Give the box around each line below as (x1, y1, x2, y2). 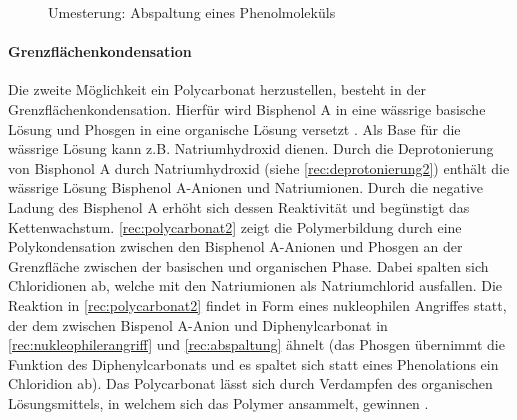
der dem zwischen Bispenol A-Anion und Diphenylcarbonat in (8, 314, 388, 335)
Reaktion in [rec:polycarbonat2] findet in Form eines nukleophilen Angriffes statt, (8, 294, 507, 315)
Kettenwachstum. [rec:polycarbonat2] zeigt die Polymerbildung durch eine (8, 216, 462, 237)
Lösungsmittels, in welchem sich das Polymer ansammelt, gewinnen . (8, 392, 429, 413)
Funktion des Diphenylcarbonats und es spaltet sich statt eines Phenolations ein (8, 353, 499, 374)
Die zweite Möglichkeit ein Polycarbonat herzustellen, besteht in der (8, 79, 426, 100)
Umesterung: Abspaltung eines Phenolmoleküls (48, 2, 336, 22)
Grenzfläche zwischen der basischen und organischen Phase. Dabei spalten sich (8, 255, 489, 276)
